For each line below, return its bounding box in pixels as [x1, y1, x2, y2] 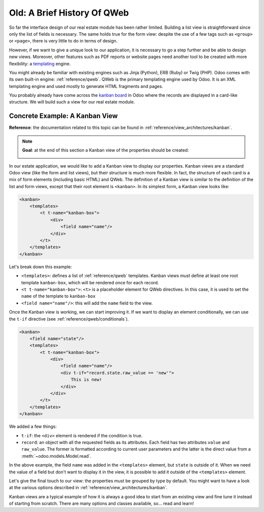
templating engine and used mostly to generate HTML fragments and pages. [9, 83, 163, 89]
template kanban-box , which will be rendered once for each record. [21, 279, 159, 285]
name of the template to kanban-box [21, 293, 96, 299]
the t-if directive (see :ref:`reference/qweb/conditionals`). [9, 316, 129, 322]
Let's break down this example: [9, 264, 72, 270]
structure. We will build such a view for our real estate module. [9, 99, 135, 105]
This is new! [71, 377, 102, 383]
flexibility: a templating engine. [9, 61, 71, 66]
